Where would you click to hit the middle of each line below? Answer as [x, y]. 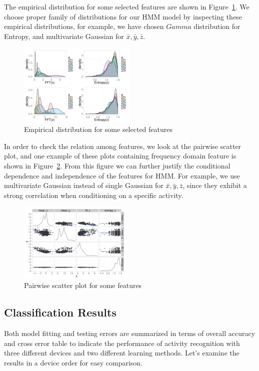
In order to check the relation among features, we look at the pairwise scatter [123, 146]
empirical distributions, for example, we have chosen [84, 26]
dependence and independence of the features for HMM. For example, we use [122, 175]
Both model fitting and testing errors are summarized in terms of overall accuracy [130, 333]
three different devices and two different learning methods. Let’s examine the [122, 353]
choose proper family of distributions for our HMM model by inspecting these [123, 16]
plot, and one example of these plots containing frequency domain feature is [120, 156]
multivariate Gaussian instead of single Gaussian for [84, 185]
